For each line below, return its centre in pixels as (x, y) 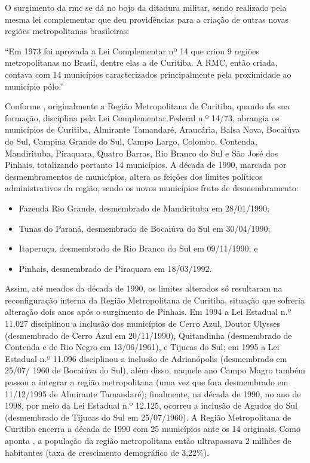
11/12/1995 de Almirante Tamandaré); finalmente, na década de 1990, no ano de (153, 393)
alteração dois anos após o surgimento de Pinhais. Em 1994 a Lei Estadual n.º (148, 312)
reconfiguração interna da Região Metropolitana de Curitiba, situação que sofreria (155, 300)
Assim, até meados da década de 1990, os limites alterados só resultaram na (144, 288)
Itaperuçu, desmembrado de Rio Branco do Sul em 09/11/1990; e (138, 248)
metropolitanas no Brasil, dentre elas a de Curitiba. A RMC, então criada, (141, 62)
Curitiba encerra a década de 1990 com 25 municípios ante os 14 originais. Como (153, 429)
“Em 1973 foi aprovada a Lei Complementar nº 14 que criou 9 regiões (132, 50)
